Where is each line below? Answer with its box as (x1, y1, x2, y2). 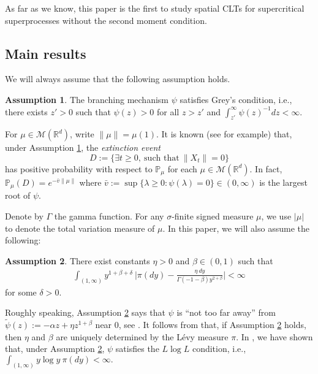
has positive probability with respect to (5, 162, 153, 175)
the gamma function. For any (54, 210, 164, 223)
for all (156, 105, 180, 118)
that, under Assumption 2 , (5, 342, 105, 355)
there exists (5, 105, 48, 118)
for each (167, 162, 197, 175)
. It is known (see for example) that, (156, 128, 292, 140)
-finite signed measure (172, 210, 254, 223)
